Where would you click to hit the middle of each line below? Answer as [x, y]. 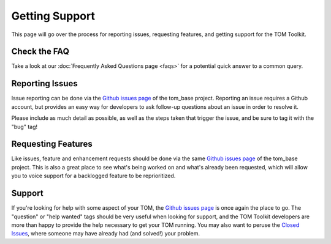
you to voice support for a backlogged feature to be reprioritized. [93, 176]
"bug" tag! [25, 127]
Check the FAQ [40, 52]
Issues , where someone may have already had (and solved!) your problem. [106, 234]
